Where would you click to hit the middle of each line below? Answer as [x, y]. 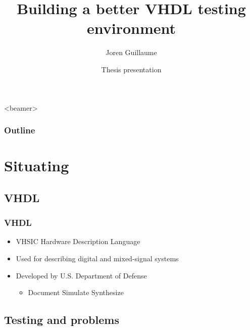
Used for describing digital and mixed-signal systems [97, 258]
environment [131, 28]
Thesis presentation [131, 69]
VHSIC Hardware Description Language [78, 241]
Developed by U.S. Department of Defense [81, 275]
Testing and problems [62, 320]
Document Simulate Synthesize [76, 292]
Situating [37, 166]
